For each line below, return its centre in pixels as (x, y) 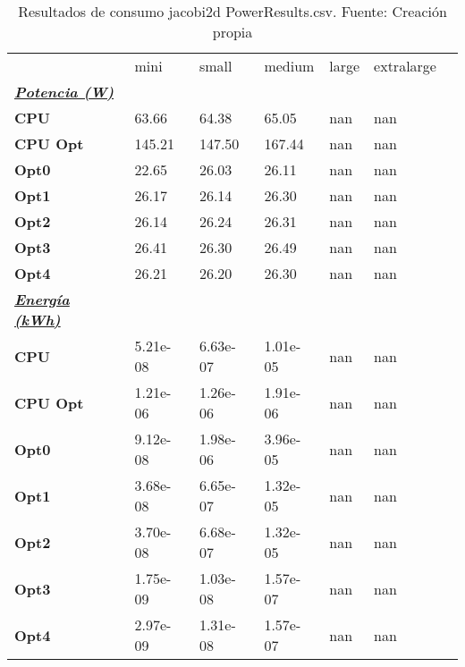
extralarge (405, 66)
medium (289, 66)
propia (232, 32)
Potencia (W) (64, 92)
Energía (42, 299)
